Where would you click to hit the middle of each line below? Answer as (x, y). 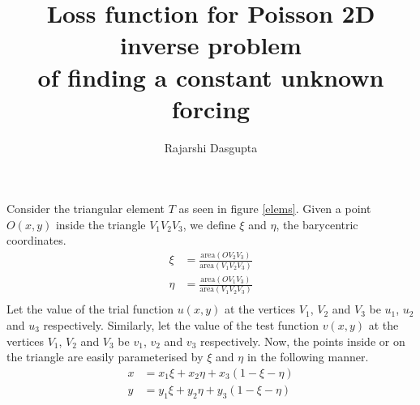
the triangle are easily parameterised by (105, 357)
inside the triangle (101, 224)
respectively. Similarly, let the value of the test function (181, 325)
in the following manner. (308, 357)
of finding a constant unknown (211, 77)
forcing (211, 108)
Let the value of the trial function (90, 309)
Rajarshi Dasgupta (211, 147)
